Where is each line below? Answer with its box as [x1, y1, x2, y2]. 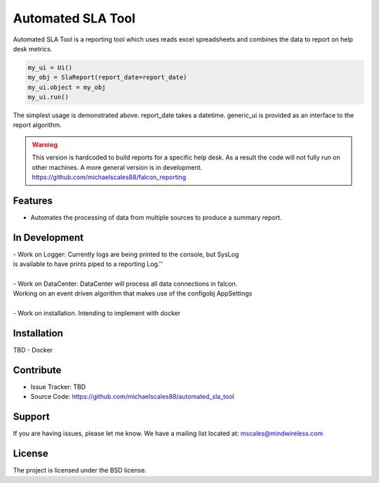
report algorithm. [13, 121, 62, 129]
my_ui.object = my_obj [27, 83, 106, 91]
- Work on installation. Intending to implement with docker [13, 309, 181, 317]
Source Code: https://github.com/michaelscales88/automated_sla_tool [30, 392, 234, 401]
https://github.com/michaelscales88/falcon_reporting [32, 173, 187, 182]
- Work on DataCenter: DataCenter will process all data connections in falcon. [13, 279, 238, 288]
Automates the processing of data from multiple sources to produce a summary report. [30, 213, 282, 221]
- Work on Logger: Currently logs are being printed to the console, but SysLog [13, 250, 239, 258]
